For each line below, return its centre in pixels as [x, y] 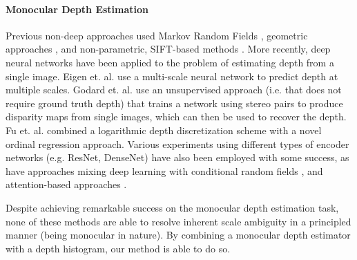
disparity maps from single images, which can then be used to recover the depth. [176, 117]
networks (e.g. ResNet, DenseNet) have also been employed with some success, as [177, 157]
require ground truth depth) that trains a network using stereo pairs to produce [174, 103]
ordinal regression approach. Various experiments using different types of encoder [177, 143]
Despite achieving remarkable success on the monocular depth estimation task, [172, 207]
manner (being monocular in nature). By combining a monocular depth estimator [178, 235]
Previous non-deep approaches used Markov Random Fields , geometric [157, 35]
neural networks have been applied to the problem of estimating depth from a [170, 62]
